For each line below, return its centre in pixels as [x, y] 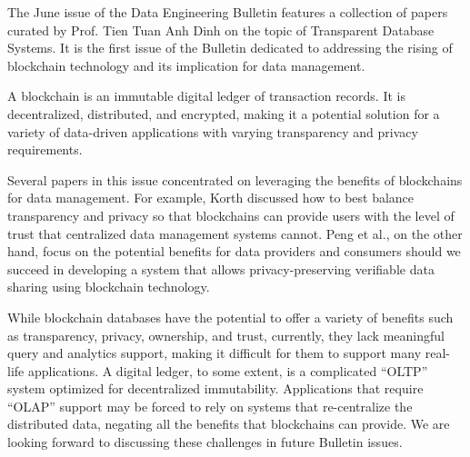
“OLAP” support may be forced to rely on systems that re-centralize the [210, 406]
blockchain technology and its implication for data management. [186, 65]
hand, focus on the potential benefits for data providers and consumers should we [234, 251]
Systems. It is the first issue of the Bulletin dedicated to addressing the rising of [230, 48]
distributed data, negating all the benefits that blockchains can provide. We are [229, 424]
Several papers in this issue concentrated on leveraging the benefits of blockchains [235, 179]
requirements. [45, 149]
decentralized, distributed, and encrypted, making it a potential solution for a [224, 113]
